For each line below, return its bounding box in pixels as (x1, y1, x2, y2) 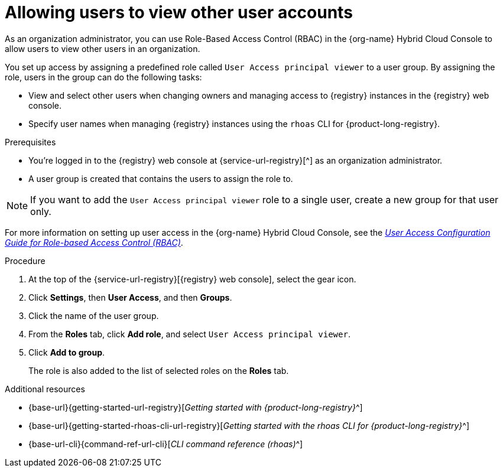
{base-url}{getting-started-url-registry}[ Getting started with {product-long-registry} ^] (28, 402, 363, 412)
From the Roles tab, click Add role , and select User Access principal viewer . (28, 328, 351, 339)
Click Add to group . (28, 347, 105, 357)
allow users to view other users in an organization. (5, 43, 200, 54)
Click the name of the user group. (28, 310, 159, 321)
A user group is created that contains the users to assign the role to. (28, 173, 293, 184)
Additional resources (5, 383, 85, 394)
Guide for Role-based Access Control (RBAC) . (5, 237, 183, 248)
